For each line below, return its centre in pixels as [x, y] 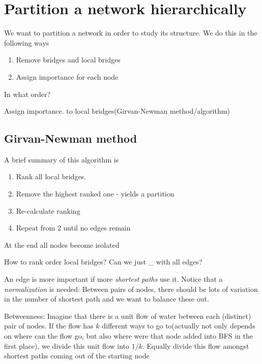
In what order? [27, 94]
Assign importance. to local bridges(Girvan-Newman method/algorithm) [117, 111]
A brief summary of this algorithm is [62, 159]
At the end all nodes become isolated [62, 244]
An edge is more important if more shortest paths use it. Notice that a [113, 279]
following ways [27, 42]
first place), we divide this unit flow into [67, 345]
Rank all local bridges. [51, 176]
